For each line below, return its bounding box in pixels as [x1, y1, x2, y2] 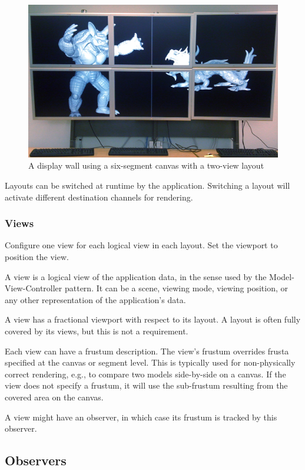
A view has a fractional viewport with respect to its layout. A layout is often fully [5, 313, 301, 326]
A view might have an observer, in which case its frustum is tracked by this [5, 410, 277, 423]
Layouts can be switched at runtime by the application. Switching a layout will [5, 179, 290, 191]
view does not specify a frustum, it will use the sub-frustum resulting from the [5, 379, 288, 392]
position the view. [5, 250, 69, 262]
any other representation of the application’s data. [5, 293, 186, 305]
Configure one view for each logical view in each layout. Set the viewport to [5, 239, 278, 251]
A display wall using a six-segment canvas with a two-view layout [28, 159, 264, 172]
